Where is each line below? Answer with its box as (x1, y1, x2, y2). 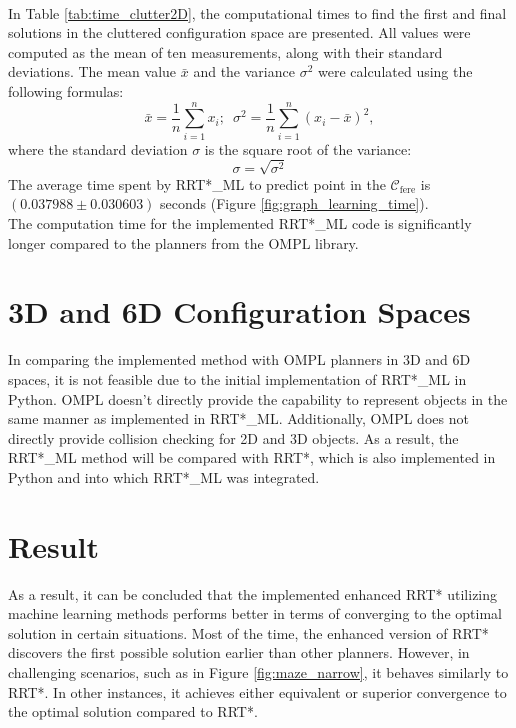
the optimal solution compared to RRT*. (8, 701, 258, 722)
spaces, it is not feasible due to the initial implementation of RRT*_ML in (8, 368, 467, 389)
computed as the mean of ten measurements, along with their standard (8, 41, 443, 62)
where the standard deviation (8, 138, 188, 159)
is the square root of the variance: (204, 138, 412, 159)
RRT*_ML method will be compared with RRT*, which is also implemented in (8, 447, 496, 468)
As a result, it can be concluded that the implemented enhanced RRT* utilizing (8, 583, 498, 604)
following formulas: (8, 80, 124, 101)
